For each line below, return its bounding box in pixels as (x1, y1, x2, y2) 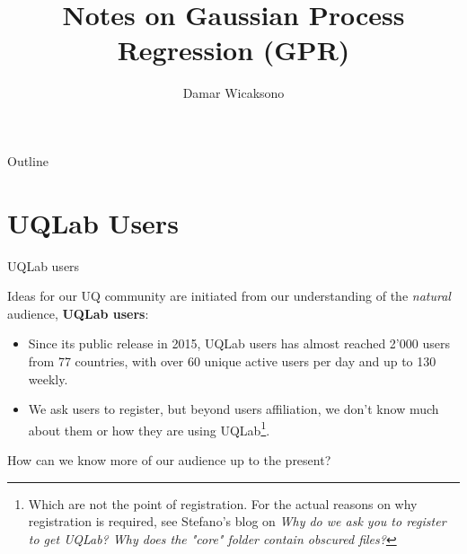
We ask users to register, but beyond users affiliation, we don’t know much (28, 400, 439, 418)
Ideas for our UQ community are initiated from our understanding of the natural (7, 286, 451, 305)
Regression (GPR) (117, 31, 350, 68)
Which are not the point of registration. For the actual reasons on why (28, 494, 418, 513)
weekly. (28, 369, 68, 388)
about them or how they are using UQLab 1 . (28, 418, 270, 439)
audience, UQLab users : (7, 303, 149, 322)
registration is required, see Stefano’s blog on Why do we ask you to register (28, 512, 446, 531)
